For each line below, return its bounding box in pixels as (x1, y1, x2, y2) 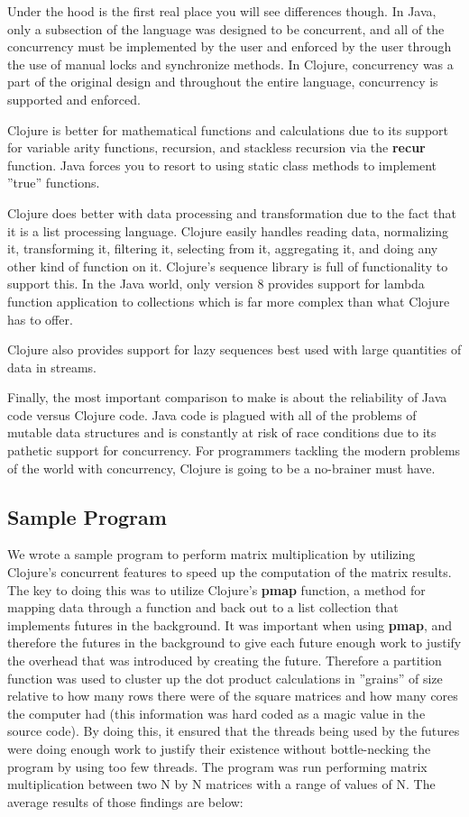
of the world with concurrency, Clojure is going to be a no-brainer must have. (7, 458, 436, 477)
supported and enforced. (7, 89, 141, 108)
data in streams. (7, 357, 97, 376)
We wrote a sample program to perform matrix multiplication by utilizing (7, 545, 416, 564)
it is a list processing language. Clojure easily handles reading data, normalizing (7, 221, 449, 240)
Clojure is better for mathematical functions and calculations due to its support (7, 120, 449, 139)
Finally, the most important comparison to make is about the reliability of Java (7, 388, 447, 407)
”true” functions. (7, 173, 100, 192)
